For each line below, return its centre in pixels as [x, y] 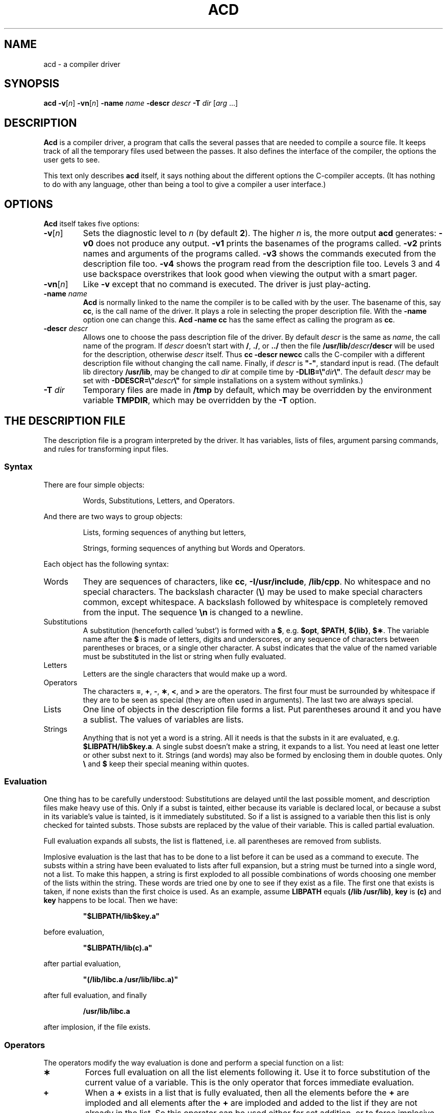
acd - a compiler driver [82, 64]
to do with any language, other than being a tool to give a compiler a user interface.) [185, 184]
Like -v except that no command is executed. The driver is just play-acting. [227, 284]
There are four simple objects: [94, 484]
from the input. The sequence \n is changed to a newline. [193, 612]
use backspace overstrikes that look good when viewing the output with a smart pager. [250, 274]
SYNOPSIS [32, 84]
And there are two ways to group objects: [113, 516]
